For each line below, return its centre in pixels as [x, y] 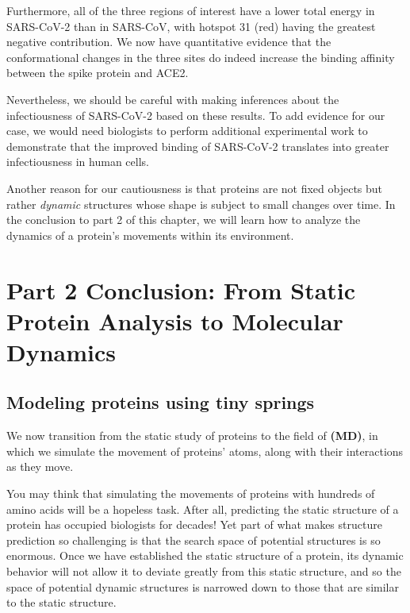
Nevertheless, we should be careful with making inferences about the [173, 99]
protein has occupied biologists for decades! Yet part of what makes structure [194, 524]
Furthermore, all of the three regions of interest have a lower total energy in [191, 10]
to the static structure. [61, 602]
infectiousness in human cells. [78, 162]
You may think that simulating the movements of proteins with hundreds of [191, 493]
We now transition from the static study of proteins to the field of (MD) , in [192, 436]
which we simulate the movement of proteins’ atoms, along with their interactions [205, 451]
